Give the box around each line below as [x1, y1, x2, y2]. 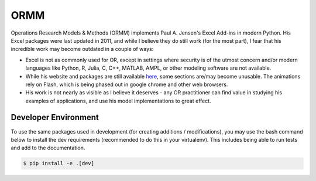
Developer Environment [11, 112, 99, 122]
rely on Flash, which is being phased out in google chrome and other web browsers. [25, 81, 228, 88]
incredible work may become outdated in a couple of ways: [11, 46, 154, 53]
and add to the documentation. [11, 144, 85, 152]
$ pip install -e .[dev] [23, 160, 95, 167]
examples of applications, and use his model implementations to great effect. [25, 97, 211, 104]
